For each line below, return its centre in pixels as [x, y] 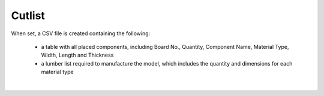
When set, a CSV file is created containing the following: [81, 33]
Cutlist [28, 16]
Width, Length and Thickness [77, 55]
